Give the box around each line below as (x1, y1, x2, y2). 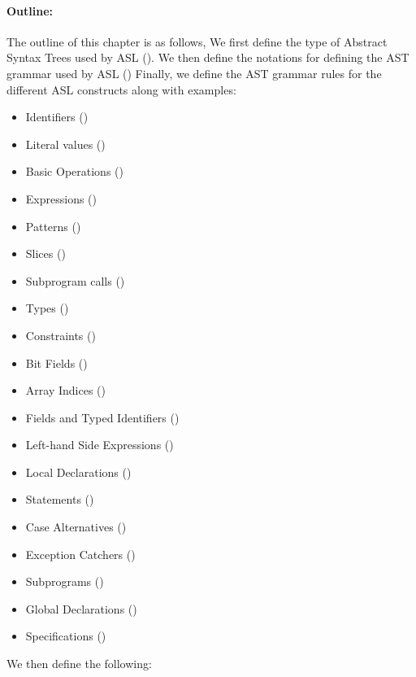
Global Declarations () (25, 600, 137, 617)
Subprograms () (25, 573, 104, 590)
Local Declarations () (25, 463, 132, 480)
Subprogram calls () (25, 272, 125, 289)
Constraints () (25, 326, 96, 343)
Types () (25, 299, 69, 317)
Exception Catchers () (25, 545, 136, 562)
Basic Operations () (25, 163, 123, 180)
